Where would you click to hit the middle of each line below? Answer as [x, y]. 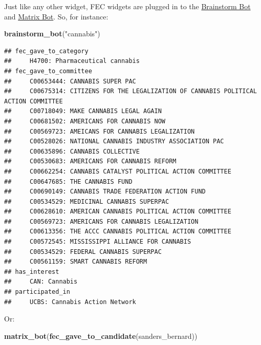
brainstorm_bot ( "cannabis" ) [52, 34]
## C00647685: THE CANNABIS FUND [68, 181]
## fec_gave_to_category [46, 51]
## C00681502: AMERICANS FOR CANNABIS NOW [85, 121]
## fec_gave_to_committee [48, 71]
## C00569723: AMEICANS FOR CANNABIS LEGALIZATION [100, 131]
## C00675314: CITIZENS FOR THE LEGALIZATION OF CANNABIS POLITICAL [130, 91]
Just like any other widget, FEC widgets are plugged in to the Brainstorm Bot [127, 6]
